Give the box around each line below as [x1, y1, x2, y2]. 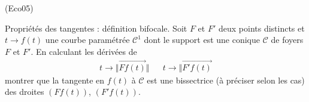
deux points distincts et [218, 21, 305, 34]
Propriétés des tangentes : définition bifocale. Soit [5, 21, 187, 34]
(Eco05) [5, 2, 34, 14]
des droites [5, 85, 44, 98]
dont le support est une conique [144, 33, 260, 46]
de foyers [271, 33, 304, 46]
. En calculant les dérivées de [31, 45, 137, 57]
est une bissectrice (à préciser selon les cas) [147, 73, 305, 86]
